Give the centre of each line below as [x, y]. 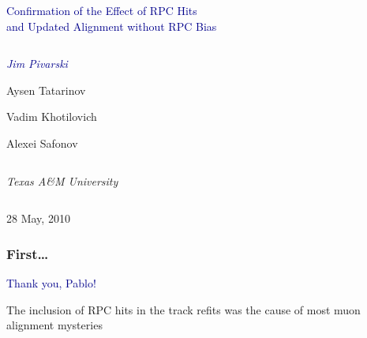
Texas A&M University [62, 180]
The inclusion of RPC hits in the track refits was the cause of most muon [183, 309]
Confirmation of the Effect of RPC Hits [102, 10]
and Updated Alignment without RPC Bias [112, 26]
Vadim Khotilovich [52, 116]
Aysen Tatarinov [46, 90]
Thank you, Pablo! [51, 282]
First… [28, 253]
